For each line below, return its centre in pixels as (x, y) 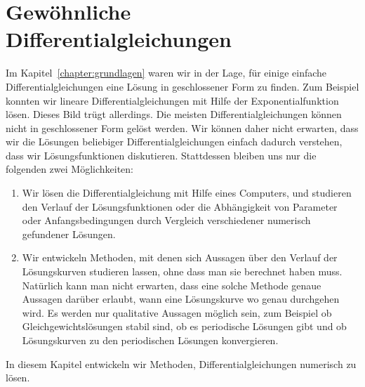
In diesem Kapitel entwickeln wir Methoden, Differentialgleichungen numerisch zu (181, 363)
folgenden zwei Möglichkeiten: (69, 169)
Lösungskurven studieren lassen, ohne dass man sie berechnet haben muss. (182, 271)
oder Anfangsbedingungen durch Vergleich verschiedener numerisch (166, 220)
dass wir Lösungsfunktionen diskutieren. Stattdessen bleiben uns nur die (161, 155)
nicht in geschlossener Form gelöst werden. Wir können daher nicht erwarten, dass (182, 127)
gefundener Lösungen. (69, 234)
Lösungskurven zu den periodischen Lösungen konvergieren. (150, 340)
